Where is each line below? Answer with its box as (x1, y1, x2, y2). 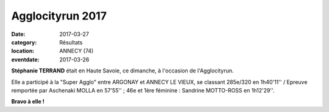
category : (11, 38, 37, 46)
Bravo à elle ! (11, 98, 45, 105)
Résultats (59, 38, 83, 46)
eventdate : (11, 55, 40, 63)
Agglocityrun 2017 (11, 9, 107, 23)
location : (11, 47, 35, 55)
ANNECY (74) (59, 47, 94, 55)
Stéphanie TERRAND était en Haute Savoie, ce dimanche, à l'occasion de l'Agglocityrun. (11, 67, 234, 74)
